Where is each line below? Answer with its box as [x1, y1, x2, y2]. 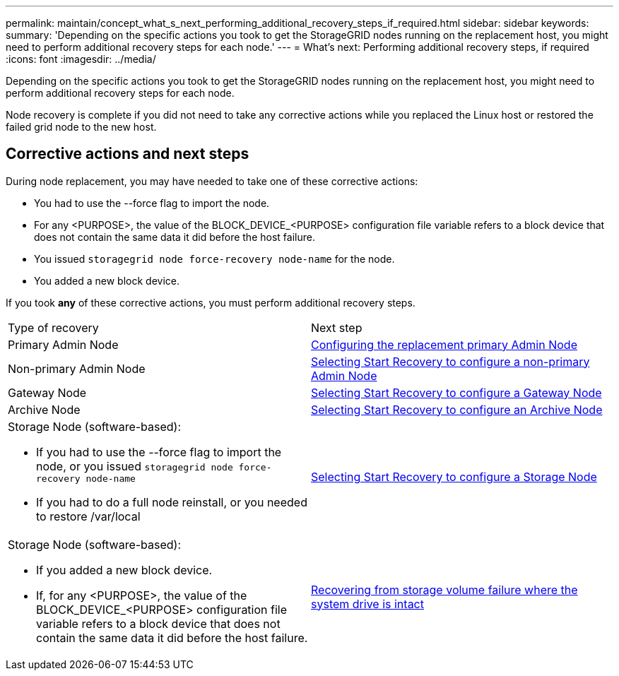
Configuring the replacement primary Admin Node [311, 337, 577, 352]
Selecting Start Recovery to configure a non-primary [311, 354, 590, 369]
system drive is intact [311, 596, 424, 611]
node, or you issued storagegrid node [36, 458, 233, 473]
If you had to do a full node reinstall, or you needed [36, 494, 307, 509]
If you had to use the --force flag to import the [36, 444, 282, 459]
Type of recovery [8, 320, 99, 335]
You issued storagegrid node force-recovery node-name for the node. [34, 252, 395, 265]
